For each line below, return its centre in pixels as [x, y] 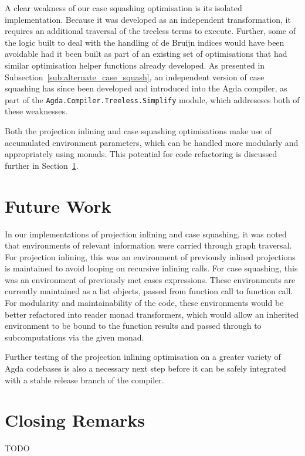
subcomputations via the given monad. [74, 337]
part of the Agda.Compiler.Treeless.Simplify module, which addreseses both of [152, 99]
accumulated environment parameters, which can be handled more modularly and [152, 142]
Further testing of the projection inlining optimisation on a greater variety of [143, 357]
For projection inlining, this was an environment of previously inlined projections [150, 256]
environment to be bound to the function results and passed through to [133, 326]
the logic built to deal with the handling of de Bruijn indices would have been [145, 42]
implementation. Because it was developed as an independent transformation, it [148, 19]
